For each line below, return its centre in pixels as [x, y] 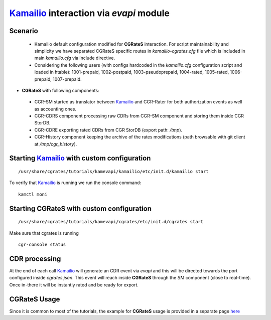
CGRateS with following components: [61, 90]
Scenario [24, 31]
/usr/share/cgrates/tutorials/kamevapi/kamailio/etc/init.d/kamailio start [113, 172]
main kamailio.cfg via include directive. [75, 58]
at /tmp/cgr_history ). [56, 144]
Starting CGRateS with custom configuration [80, 208]
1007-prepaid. [67, 79]
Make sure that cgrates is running [44, 233]
